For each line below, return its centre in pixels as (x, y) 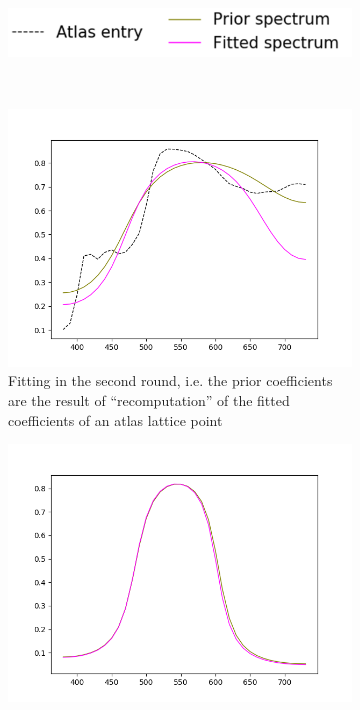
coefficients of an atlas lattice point (115, 419)
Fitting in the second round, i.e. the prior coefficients (170, 380)
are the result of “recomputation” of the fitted (149, 400)
